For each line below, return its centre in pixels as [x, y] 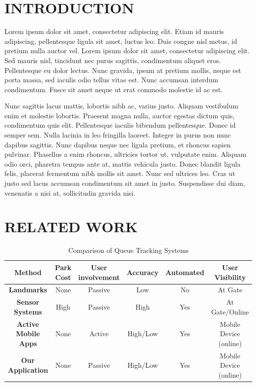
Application [28, 370]
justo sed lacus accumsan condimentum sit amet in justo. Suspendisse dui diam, [125, 183]
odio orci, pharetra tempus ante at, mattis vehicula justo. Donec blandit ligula [123, 163]
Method [28, 272]
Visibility [230, 277]
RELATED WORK [71, 227]
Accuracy [142, 272]
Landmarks [28, 290]
